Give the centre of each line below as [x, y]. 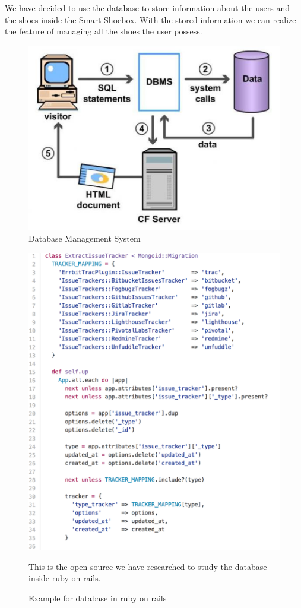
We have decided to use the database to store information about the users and [147, 8]
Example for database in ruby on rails [98, 598]
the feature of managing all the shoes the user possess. [104, 31]
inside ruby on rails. [65, 578]
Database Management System [85, 238]
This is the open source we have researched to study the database [148, 566]
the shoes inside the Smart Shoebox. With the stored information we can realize [150, 19]
